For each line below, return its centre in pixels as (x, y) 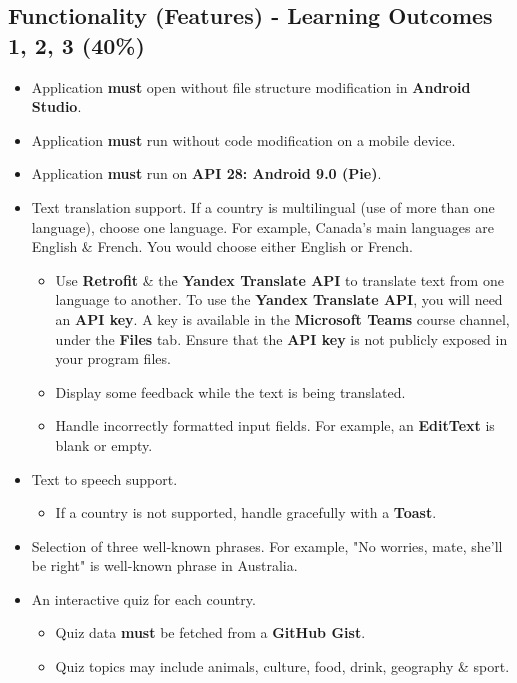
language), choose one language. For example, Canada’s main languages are (262, 226)
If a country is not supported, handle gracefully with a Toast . (246, 512)
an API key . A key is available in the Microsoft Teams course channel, (282, 318)
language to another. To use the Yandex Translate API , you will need (279, 299)
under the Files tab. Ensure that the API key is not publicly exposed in (281, 338)
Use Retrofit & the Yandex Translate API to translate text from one (279, 279)
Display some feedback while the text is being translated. (230, 391)
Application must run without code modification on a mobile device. (243, 139)
